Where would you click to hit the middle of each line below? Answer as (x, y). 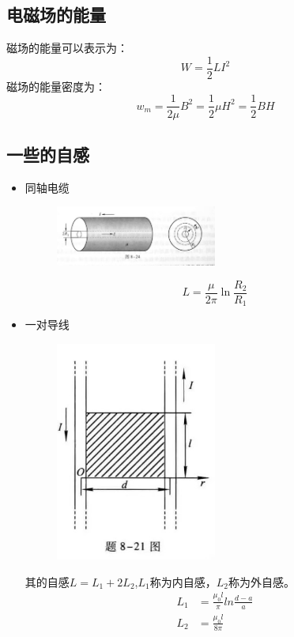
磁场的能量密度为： (56, 86)
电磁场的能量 (56, 15)
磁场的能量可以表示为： (67, 48)
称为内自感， (183, 581)
